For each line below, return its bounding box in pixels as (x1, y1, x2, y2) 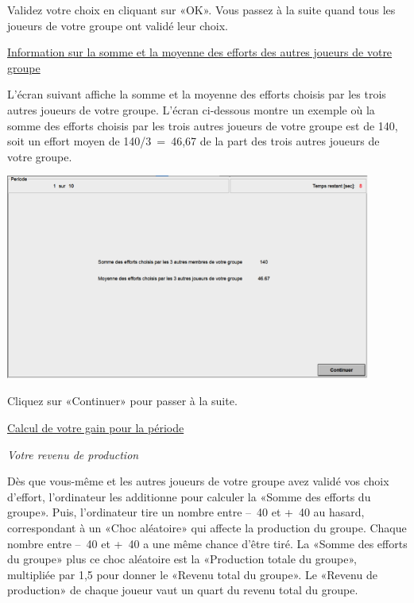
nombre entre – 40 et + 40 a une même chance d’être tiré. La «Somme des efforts (7, 535, 408, 551)
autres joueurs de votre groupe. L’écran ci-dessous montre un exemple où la (7, 101, 375, 118)
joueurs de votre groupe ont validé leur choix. (7, 17, 228, 33)
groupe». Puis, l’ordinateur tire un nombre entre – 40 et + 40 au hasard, (7, 504, 365, 520)
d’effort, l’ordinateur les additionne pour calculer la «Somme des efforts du (7, 488, 371, 504)
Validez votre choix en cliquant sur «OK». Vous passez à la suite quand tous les (7, 2, 396, 17)
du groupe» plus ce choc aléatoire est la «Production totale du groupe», (7, 551, 357, 567)
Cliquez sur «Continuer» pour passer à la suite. (7, 392, 238, 409)
